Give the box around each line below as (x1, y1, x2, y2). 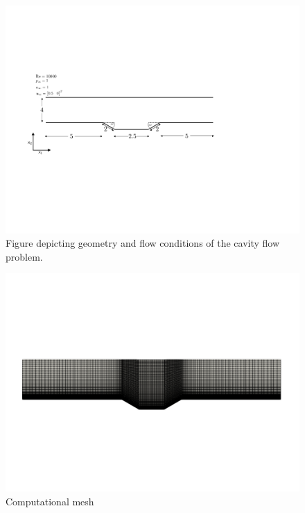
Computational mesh (6, 494, 94, 508)
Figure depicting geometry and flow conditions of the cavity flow (6, 236, 280, 250)
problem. (6, 249, 43, 263)
